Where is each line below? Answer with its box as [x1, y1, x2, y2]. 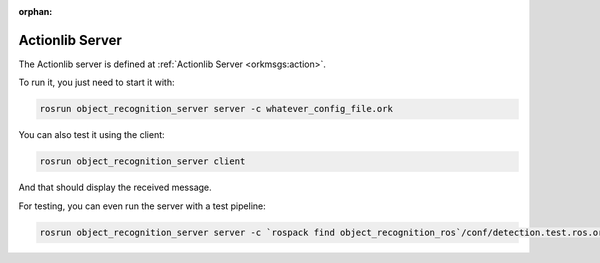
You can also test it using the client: [18, 129, 165, 141]
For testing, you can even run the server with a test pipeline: [18, 200, 266, 212]
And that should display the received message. [18, 181, 212, 194]
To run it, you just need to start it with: [18, 76, 175, 89]
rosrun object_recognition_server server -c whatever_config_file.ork [39, 103, 394, 115]
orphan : [18, 6, 53, 17]
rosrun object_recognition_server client [39, 156, 246, 167]
